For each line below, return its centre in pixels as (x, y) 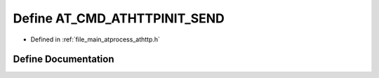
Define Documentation (64, 59)
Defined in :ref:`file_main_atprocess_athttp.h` (95, 39)
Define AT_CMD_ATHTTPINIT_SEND (119, 18)
